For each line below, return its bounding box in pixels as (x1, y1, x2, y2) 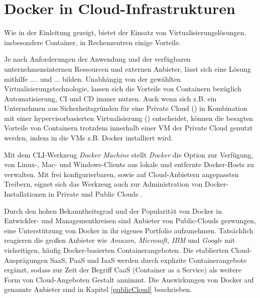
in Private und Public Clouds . (48, 189, 143, 199)
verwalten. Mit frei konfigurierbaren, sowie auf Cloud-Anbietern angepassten (4, 169, 239, 179)
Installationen (4, 189, 46, 199)
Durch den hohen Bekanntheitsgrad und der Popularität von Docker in (4, 205, 222, 216)
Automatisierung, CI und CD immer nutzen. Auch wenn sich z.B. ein (4, 93, 217, 103)
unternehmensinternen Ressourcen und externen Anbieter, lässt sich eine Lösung (4, 63, 251, 74)
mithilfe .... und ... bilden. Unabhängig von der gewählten (4, 73, 181, 84)
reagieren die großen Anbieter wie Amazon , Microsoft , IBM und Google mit (4, 235, 235, 245)
